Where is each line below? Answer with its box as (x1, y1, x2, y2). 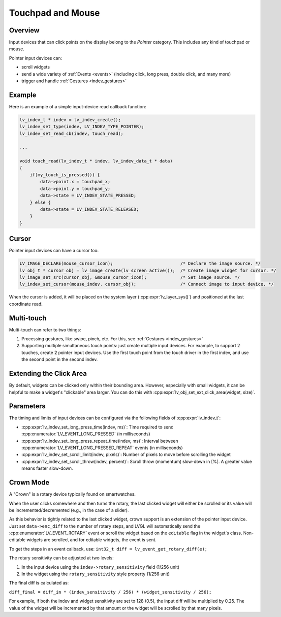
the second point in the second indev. (21, 357, 98, 362)
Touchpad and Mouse (9, 7, 100, 18)
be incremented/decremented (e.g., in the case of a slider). (9, 507, 129, 513)
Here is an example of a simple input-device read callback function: (9, 103, 146, 109)
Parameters (9, 402, 46, 411)
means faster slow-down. (21, 465, 73, 471)
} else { (30, 199, 51, 205)
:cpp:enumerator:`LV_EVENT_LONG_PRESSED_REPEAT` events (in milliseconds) (21, 445, 183, 451)
